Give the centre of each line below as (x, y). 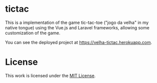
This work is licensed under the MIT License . (50, 75)
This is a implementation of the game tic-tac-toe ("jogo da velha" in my (77, 22)
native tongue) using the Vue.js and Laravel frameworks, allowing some (77, 27)
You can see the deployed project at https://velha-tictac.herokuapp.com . (78, 42)
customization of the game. (33, 33)
